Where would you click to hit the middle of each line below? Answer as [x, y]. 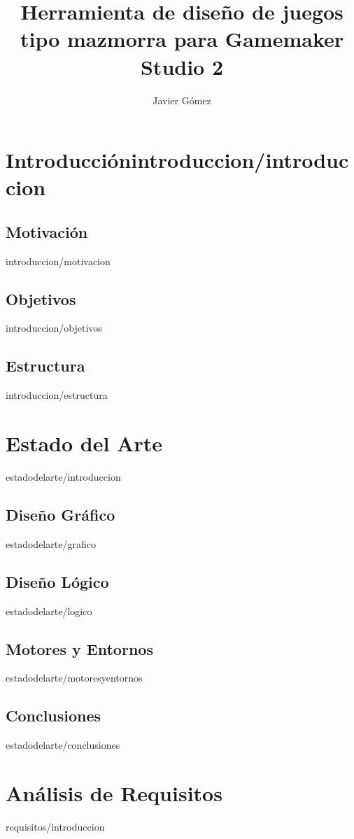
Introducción [69, 160]
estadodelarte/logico [49, 611]
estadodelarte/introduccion [63, 476]
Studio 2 [182, 66]
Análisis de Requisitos [114, 792]
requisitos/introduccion [55, 826]
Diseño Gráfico [61, 514]
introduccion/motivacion [58, 261]
